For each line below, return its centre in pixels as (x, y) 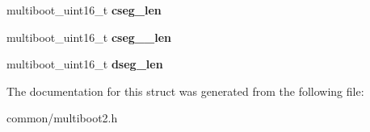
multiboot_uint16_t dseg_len (85, 64)
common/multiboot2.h (62, 118)
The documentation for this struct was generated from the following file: (185, 91)
